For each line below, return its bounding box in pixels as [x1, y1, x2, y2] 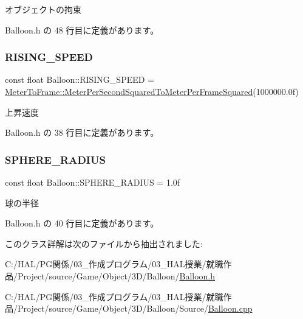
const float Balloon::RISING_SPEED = [5, 73, 154, 86]
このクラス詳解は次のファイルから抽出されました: [5, 237, 203, 250]
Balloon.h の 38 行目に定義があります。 [5, 126, 159, 139]
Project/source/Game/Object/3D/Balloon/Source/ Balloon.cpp [17, 302, 253, 315]
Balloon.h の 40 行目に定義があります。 [5, 217, 159, 230]
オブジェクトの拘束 [5, 3, 81, 15]
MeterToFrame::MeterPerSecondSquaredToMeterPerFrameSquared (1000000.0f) [5, 85, 299, 97]
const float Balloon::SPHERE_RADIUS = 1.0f [5, 176, 180, 188]
